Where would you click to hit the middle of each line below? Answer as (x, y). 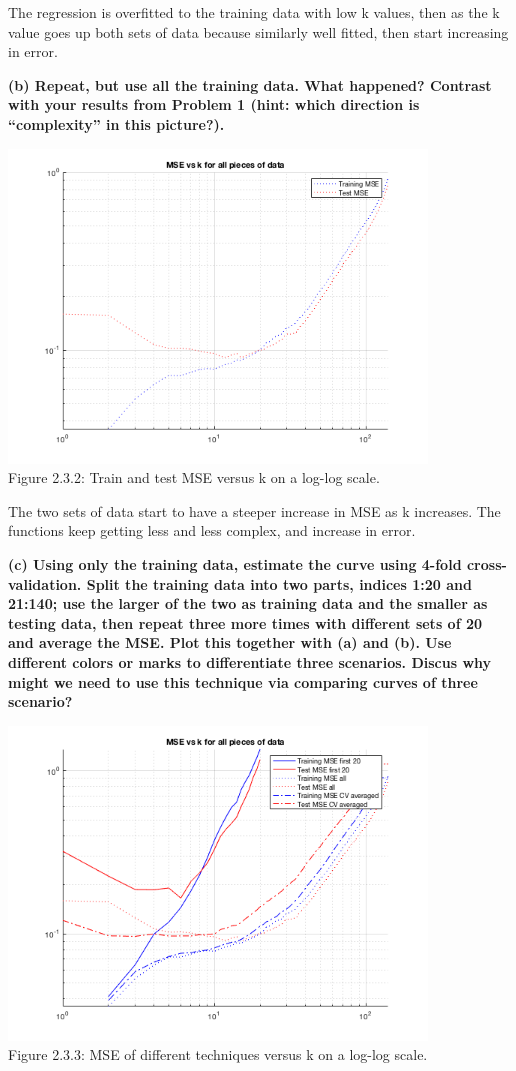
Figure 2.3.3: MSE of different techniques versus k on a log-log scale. (218, 1054)
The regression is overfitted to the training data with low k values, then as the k (254, 12)
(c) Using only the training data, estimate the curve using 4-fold (235, 563)
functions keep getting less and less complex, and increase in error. (212, 530)
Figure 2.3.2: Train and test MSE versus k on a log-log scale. (194, 477)
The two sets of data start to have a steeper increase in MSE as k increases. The (254, 510)
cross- (486, 563)
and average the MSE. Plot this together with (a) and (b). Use (230, 642)
